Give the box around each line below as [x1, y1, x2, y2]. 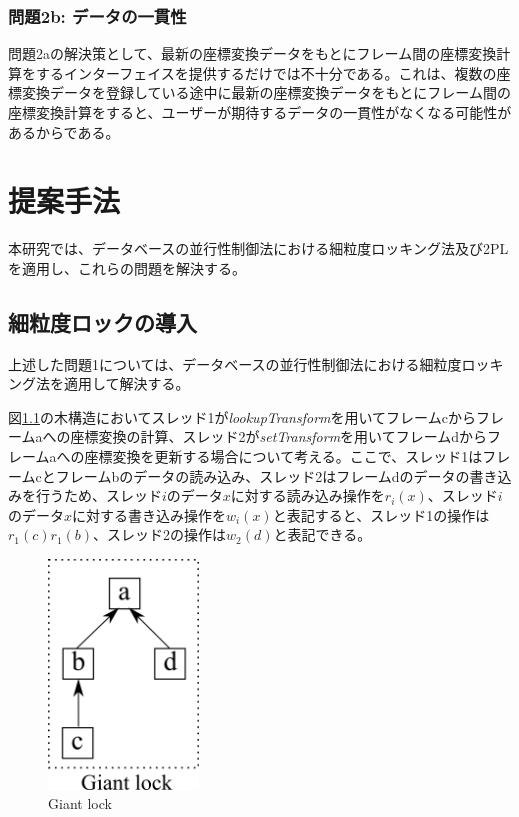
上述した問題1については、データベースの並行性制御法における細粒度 [8, 353, 462, 374]
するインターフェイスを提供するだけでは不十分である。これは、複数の [35, 62, 497, 83]
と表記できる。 [273, 524, 372, 545]
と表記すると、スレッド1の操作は [272, 504, 490, 525]
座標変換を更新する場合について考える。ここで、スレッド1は [84, 446, 483, 467]
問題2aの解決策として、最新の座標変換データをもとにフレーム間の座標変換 [8, 43, 497, 64]
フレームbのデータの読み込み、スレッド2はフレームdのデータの [55, 465, 470, 486]
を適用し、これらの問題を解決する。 [8, 257, 246, 278]
